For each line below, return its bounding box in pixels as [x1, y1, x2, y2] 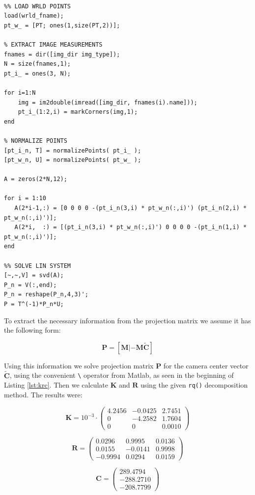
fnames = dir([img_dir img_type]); [4, 51, 120, 58]
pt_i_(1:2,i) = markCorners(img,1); [18, 108, 138, 116]
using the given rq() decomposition [140, 380, 248, 390]
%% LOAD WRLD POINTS [4, 2, 71, 10]
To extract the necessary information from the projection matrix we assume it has [4, 315, 251, 325]
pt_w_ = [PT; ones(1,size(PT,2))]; [4, 22, 120, 29]
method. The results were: [4, 389, 83, 399]
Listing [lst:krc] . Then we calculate [4, 380, 108, 390]
